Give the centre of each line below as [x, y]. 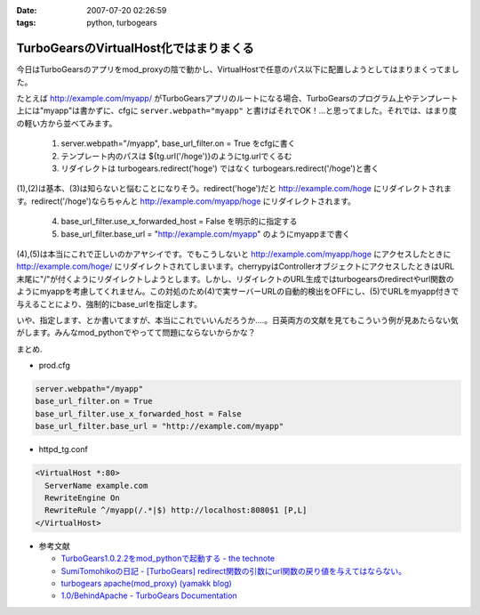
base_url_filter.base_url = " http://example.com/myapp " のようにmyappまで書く [206, 234]
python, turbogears [122, 23]
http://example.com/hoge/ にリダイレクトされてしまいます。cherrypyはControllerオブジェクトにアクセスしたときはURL [236, 266]
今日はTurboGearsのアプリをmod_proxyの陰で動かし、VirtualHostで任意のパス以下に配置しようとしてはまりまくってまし [238, 69]
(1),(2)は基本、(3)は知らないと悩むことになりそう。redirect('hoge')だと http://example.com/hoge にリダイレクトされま [234, 189]
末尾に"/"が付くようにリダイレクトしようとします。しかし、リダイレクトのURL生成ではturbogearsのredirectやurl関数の [235, 279]
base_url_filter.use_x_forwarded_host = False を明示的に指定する [179, 222]
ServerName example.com [96, 486]
